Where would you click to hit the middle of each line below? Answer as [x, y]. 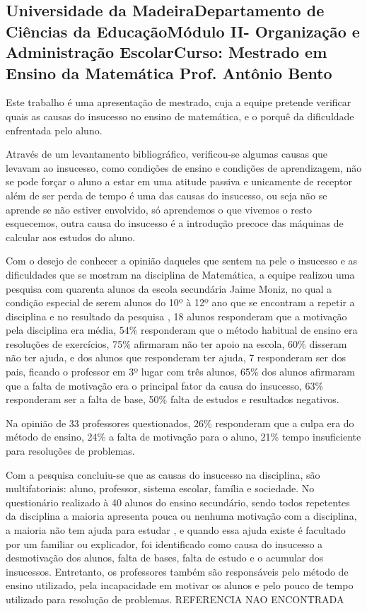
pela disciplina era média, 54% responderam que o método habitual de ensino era [182, 330]
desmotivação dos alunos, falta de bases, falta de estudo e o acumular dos [165, 558]
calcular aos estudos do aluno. [71, 237]
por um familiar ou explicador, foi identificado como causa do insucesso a [164, 543]
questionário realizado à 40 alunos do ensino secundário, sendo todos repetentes [178, 502]
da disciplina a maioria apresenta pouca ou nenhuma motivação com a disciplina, [181, 516]
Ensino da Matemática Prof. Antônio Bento [169, 72]
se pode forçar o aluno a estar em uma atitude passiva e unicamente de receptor [179, 181]
